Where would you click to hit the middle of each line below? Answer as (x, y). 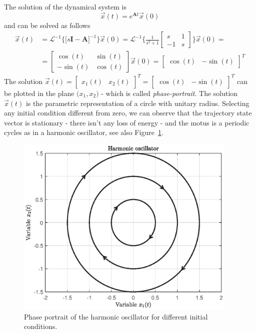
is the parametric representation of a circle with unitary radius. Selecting (137, 103)
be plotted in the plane (39, 93)
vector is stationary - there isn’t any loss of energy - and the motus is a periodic (127, 122)
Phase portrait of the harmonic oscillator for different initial (116, 316)
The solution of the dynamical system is (65, 6)
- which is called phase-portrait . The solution (169, 93)
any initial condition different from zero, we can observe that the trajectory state (128, 113)
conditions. (41, 326)
